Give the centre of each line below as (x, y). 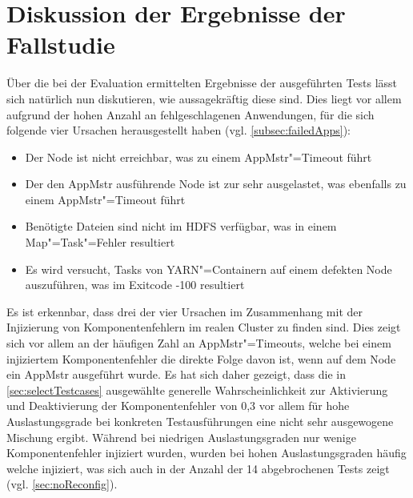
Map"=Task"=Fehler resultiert (100, 242)
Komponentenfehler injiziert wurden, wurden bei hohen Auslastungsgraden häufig (206, 453)
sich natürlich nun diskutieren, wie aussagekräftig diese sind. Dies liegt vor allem (204, 98)
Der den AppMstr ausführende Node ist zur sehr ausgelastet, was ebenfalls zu (216, 184)
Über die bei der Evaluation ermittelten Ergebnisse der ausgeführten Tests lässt (202, 83)
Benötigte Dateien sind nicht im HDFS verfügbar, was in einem (181, 226)
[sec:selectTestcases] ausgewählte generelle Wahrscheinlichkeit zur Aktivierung (197, 390)
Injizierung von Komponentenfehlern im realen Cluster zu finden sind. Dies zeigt (204, 327)
